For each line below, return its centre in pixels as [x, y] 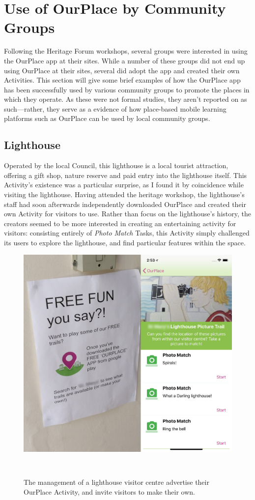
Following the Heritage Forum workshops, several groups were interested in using [126, 51]
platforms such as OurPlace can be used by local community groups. [107, 118]
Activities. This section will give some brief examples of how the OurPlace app [122, 80]
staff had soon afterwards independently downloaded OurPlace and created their [125, 204]
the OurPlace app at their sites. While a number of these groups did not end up [125, 60]
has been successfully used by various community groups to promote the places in [127, 89]
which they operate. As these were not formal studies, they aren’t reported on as [126, 99]
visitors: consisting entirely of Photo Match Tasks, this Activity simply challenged [127, 233]
